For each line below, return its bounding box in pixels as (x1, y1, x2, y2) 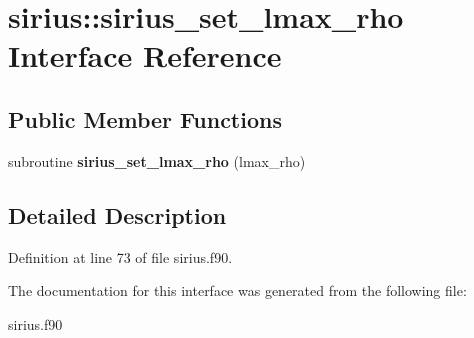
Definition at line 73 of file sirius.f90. (8, 246, 233, 267)
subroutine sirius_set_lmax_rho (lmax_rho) (8, 150, 306, 171)
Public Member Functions (8, 103, 282, 134)
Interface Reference (8, 35, 282, 76)
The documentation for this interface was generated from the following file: (8, 280, 467, 301)
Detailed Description (8, 199, 227, 230)
